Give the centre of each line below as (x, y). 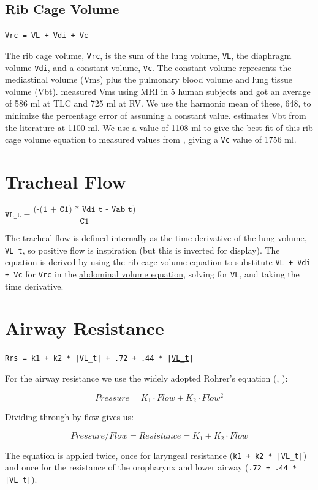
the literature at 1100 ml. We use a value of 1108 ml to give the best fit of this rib (159, 127)
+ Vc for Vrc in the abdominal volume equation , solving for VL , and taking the (152, 273)
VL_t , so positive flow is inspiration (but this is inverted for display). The (142, 250)
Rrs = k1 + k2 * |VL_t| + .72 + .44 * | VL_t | (99, 359)
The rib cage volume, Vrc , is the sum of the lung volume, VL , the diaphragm (148, 55)
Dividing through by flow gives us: (70, 417)
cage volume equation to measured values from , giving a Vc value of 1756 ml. (151, 139)
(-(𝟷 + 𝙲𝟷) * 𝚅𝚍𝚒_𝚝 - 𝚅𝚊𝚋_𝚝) (85, 209)
